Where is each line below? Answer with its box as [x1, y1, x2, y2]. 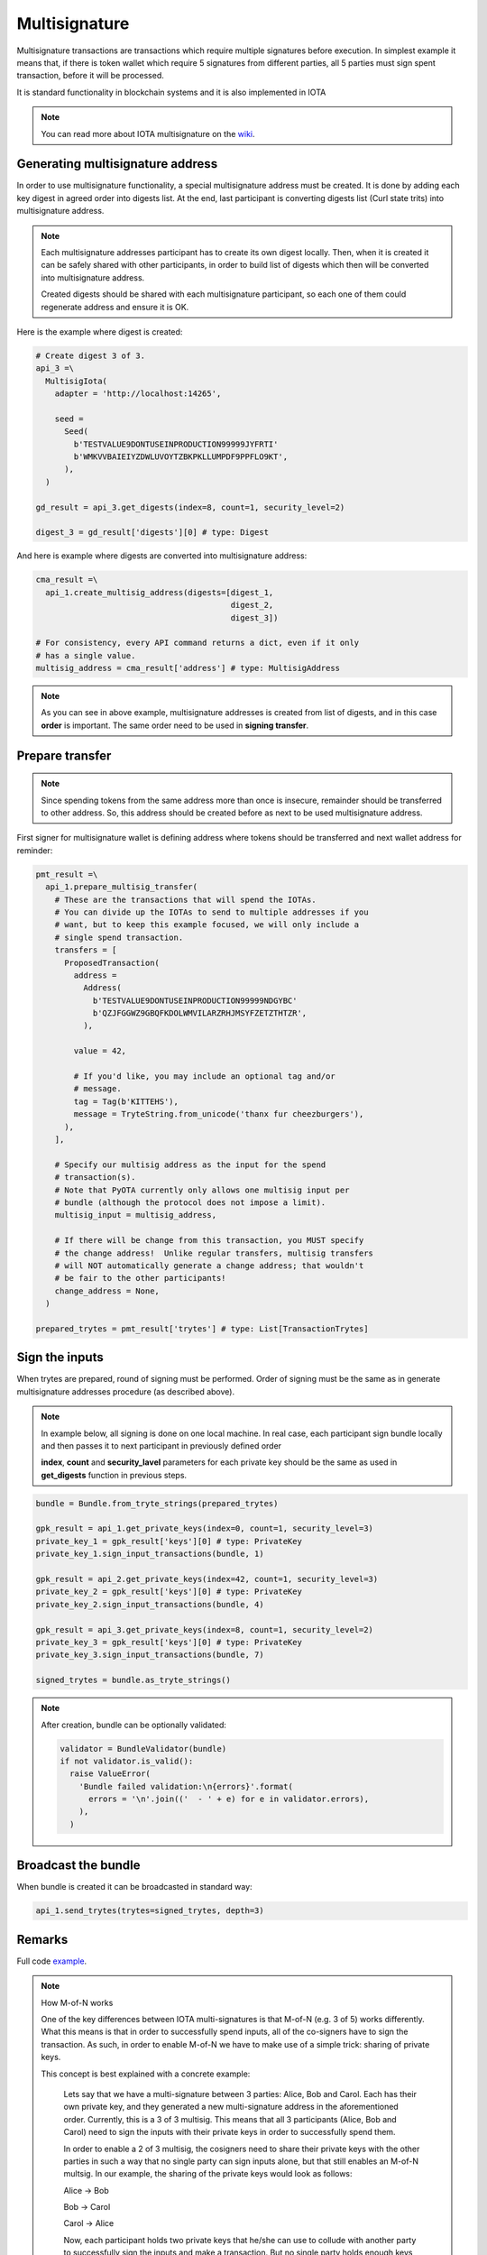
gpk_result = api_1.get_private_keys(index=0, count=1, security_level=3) [35, 1523, 374, 1533]
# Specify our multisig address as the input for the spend [54, 1159, 326, 1170]
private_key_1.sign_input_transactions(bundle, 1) [35, 1549, 265, 1560]
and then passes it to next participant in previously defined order [41, 1440, 282, 1451]
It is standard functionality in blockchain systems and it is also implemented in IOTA [16, 87, 326, 97]
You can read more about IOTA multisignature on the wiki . [41, 128, 255, 139]
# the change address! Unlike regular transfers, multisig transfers [54, 1247, 374, 1258]
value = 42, [73, 1046, 126, 1056]
